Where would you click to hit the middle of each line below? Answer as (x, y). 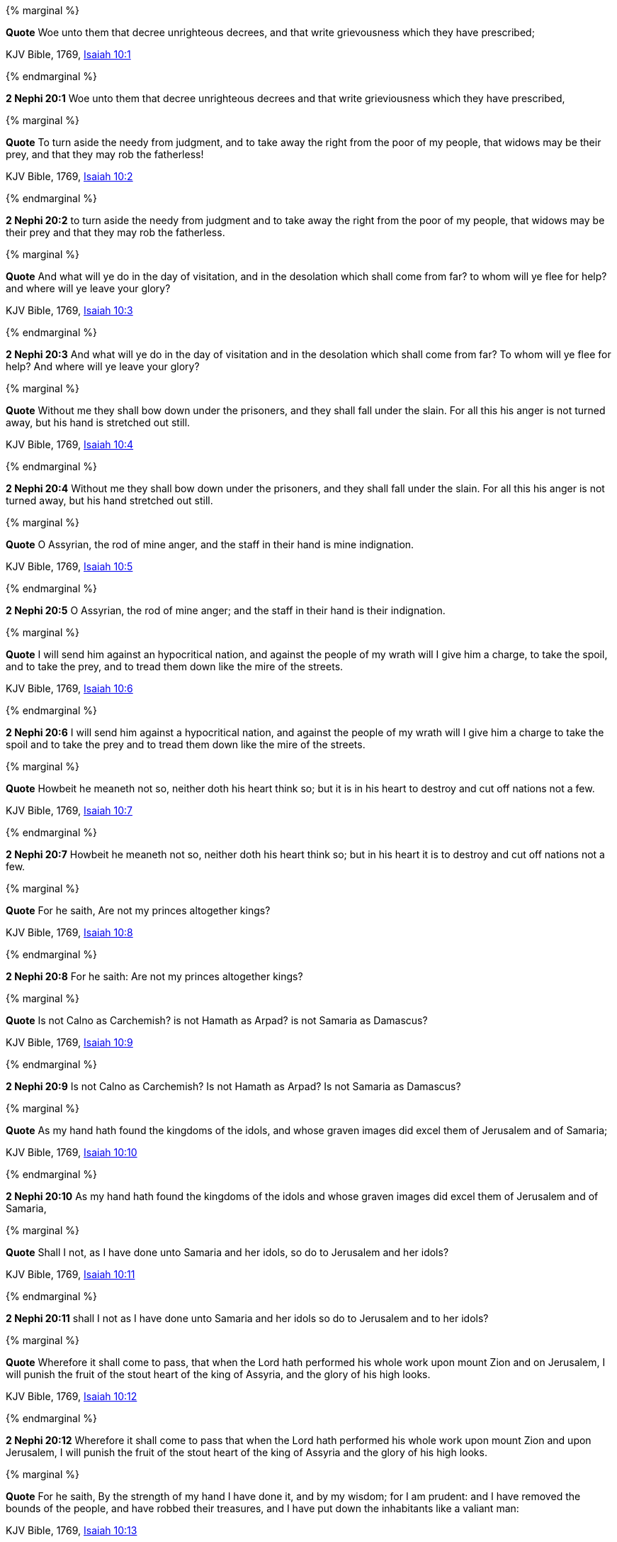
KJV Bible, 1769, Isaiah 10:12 (72, 1396)
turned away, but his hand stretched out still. (109, 500)
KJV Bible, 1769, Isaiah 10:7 (69, 810)
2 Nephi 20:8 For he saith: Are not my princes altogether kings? (154, 976)
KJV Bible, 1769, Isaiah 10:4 (70, 444)
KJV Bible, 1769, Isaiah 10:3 (69, 310)
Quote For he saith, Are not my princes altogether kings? (138, 910)
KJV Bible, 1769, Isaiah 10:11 (70, 1274)
